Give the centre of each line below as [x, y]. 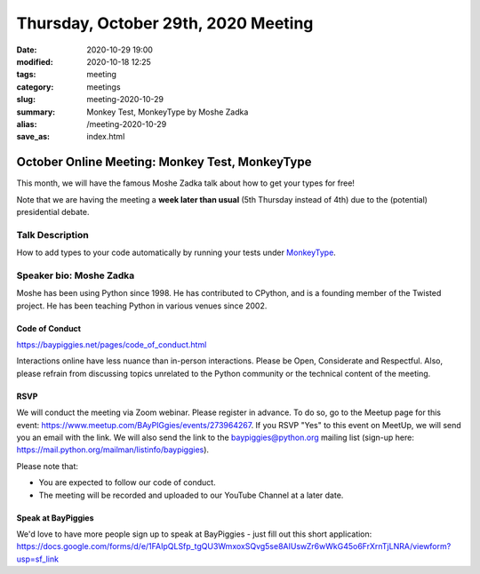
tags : [26, 75]
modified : [35, 61]
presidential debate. [53, 211]
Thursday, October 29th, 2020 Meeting [165, 23]
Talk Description [52, 235]
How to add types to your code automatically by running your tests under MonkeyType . [176, 252]
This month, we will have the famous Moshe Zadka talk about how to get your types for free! [186, 183]
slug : [26, 100]
